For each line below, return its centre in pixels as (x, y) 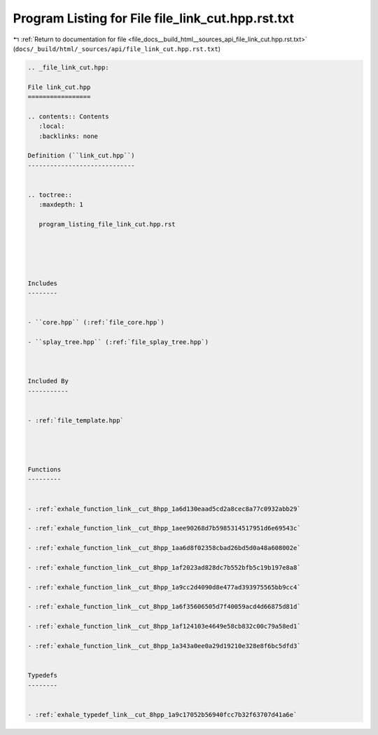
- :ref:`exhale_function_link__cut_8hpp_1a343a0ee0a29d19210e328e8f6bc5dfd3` (164, 646)
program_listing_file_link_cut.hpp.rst (107, 225)
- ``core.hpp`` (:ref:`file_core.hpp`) (96, 323)
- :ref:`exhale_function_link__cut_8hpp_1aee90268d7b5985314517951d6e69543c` (164, 528)
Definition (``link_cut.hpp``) (82, 156)
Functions (44, 469)
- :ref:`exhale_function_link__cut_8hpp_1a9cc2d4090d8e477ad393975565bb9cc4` (164, 587)
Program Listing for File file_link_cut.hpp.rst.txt (153, 18)
